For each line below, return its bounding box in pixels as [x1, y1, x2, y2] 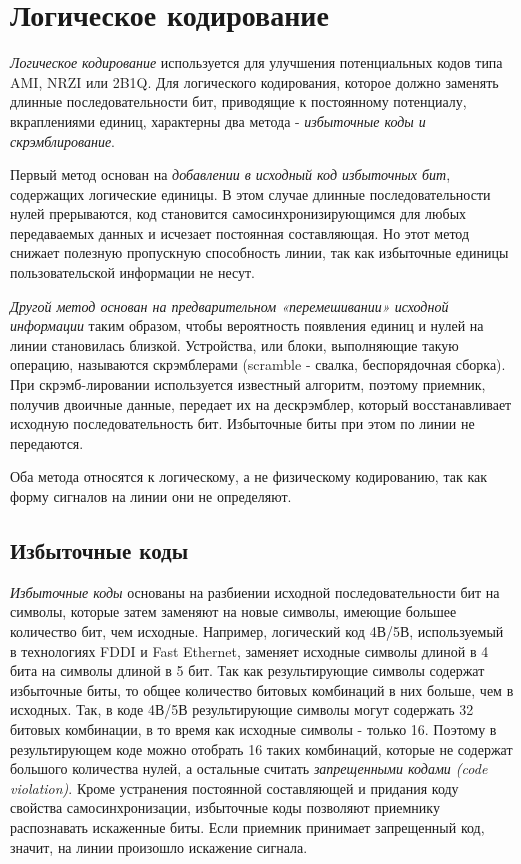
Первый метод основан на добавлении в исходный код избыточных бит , [10, 164, 451, 185]
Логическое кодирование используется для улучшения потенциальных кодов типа [10, 52, 503, 73]
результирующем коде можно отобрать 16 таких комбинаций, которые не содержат [10, 738, 513, 759]
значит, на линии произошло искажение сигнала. [10, 836, 308, 857]
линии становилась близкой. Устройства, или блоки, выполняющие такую [10, 334, 459, 355]
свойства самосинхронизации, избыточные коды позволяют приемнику [10, 797, 440, 818]
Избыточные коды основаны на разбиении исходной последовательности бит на [10, 581, 500, 602]
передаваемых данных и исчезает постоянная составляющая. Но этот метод [10, 222, 470, 243]
